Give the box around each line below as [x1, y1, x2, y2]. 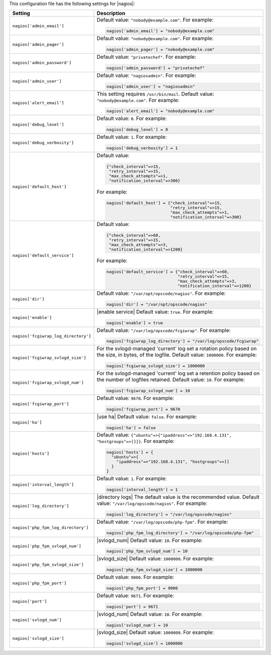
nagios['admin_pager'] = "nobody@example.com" [106, 47, 215, 52]
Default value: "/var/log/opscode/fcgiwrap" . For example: [96, 326, 231, 334]
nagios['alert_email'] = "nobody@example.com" [106, 108, 215, 114]
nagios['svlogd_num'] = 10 [106, 622, 168, 628]
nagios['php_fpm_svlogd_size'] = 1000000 [106, 567, 203, 573]
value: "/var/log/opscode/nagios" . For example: [96, 500, 208, 507]
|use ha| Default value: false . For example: [96, 413, 197, 420]
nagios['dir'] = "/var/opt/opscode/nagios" [106, 301, 208, 307]
